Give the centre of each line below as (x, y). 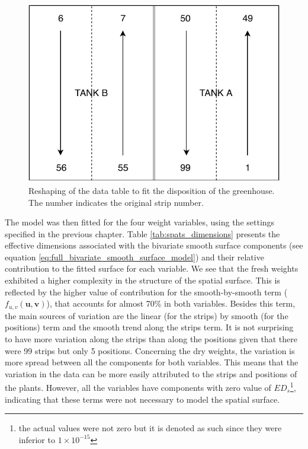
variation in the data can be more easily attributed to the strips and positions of (151, 373)
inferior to (37, 439)
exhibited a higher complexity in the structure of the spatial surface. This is (142, 280)
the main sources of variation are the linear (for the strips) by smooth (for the (147, 315)
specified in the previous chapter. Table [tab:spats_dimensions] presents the (142, 233)
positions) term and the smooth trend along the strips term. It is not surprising (149, 327)
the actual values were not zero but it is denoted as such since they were (150, 428)
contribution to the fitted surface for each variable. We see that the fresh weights (152, 268)
